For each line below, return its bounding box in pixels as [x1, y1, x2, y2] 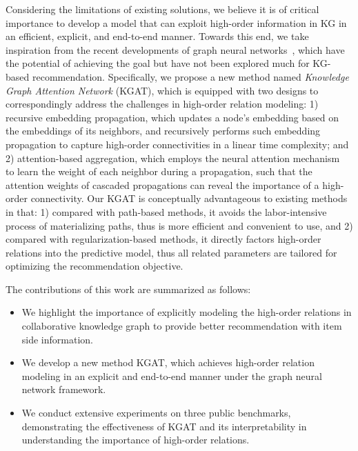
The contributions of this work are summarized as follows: [6, 281, 251, 296]
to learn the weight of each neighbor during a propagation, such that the [6, 164, 312, 179]
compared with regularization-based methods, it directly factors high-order [6, 232, 321, 246]
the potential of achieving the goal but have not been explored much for [6, 56, 310, 70]
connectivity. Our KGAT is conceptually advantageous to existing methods [30, 191, 348, 206]
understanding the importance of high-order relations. [21, 432, 250, 447]
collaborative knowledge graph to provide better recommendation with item [21, 319, 342, 333]
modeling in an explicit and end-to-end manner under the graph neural [21, 368, 322, 383]
